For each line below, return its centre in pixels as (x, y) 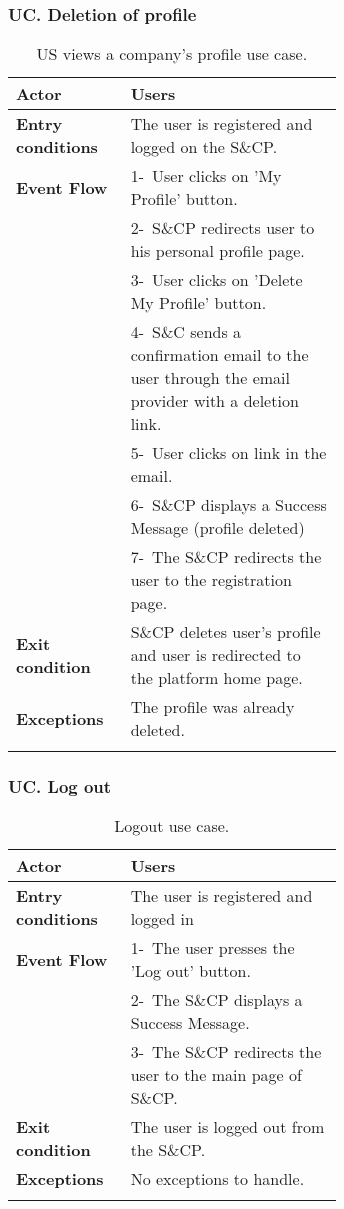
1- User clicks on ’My (206, 176)
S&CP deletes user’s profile (225, 632)
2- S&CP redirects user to (222, 228)
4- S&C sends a (186, 332)
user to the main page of (216, 1075)
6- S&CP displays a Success (228, 505)
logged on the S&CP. (204, 147)
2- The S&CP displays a (216, 1000)
